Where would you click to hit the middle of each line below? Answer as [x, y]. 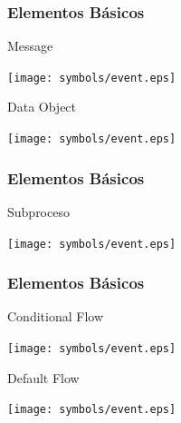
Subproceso [38, 211]
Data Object [42, 107]
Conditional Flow [55, 316]
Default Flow [43, 377]
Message [30, 46]
